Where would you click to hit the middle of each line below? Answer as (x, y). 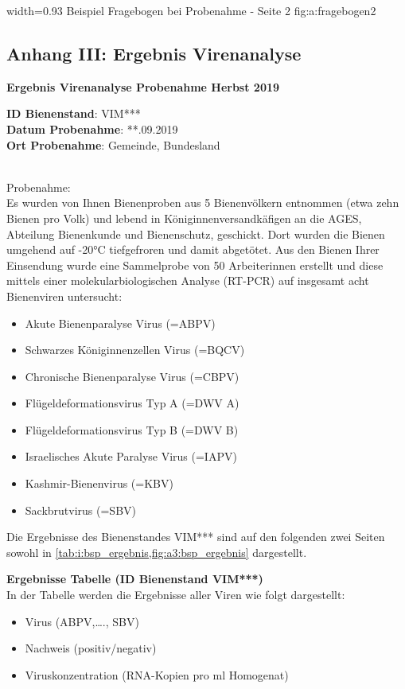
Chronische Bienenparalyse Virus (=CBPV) (132, 376)
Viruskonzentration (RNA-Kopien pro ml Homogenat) (157, 674)
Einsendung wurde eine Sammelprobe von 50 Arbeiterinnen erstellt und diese (195, 265)
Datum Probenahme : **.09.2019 (92, 128)
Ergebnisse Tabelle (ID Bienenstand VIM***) (135, 579)
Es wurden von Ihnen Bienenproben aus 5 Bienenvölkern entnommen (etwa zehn (203, 202)
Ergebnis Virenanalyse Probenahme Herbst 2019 (143, 86)
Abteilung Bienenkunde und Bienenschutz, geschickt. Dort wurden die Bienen (196, 234)
